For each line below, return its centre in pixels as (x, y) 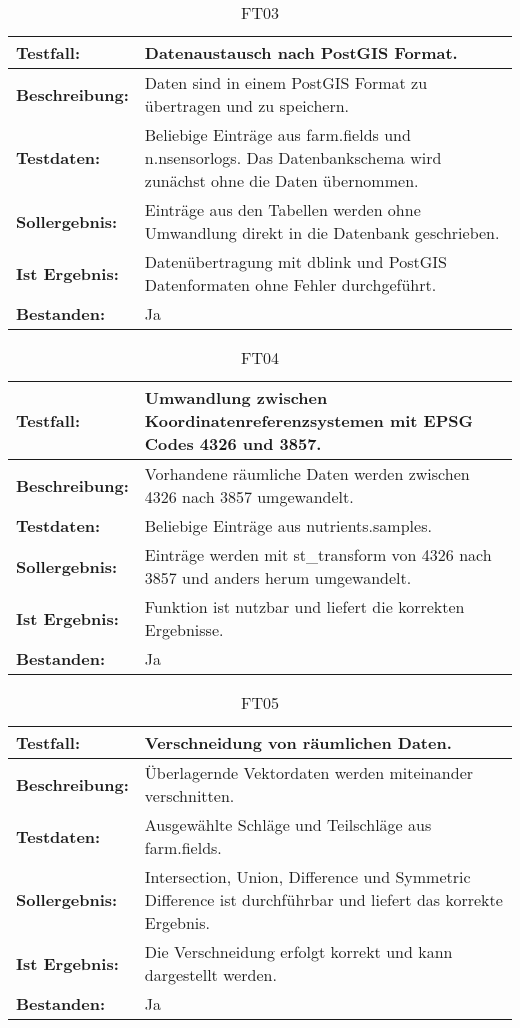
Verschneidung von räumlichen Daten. (298, 742)
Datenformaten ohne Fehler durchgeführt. (290, 284)
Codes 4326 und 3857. (233, 443)
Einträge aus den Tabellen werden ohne (282, 209)
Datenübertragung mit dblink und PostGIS (295, 261)
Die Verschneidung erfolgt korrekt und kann (298, 951)
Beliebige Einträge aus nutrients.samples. (288, 525)
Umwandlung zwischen (236, 397)
